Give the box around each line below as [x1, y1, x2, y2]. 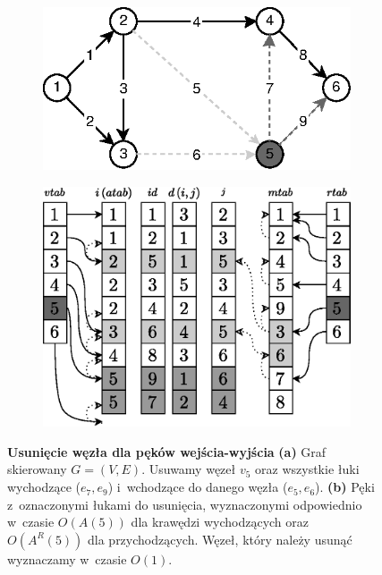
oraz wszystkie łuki [255, 460, 360, 478]
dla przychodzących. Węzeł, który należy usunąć [88, 529, 352, 548]
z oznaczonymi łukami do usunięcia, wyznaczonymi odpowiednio [7, 495, 362, 513]
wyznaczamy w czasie [7, 549, 127, 568]
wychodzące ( [7, 478, 81, 496]
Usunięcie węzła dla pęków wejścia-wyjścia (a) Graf [7, 442, 327, 461]
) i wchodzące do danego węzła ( [107, 478, 288, 496]
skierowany [7, 460, 67, 478]
